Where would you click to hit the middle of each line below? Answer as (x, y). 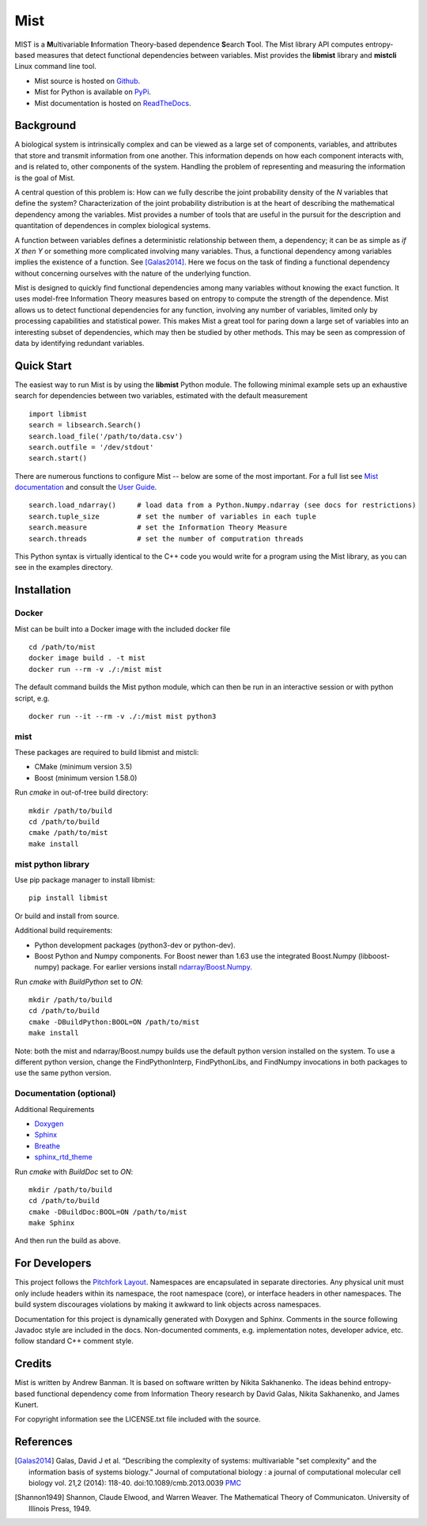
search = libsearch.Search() (85, 425)
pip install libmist (68, 898)
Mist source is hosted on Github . (87, 81)
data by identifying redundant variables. (80, 344)
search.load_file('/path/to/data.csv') (106, 436)
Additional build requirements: (64, 931)
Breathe (47, 1146)
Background (45, 125)
